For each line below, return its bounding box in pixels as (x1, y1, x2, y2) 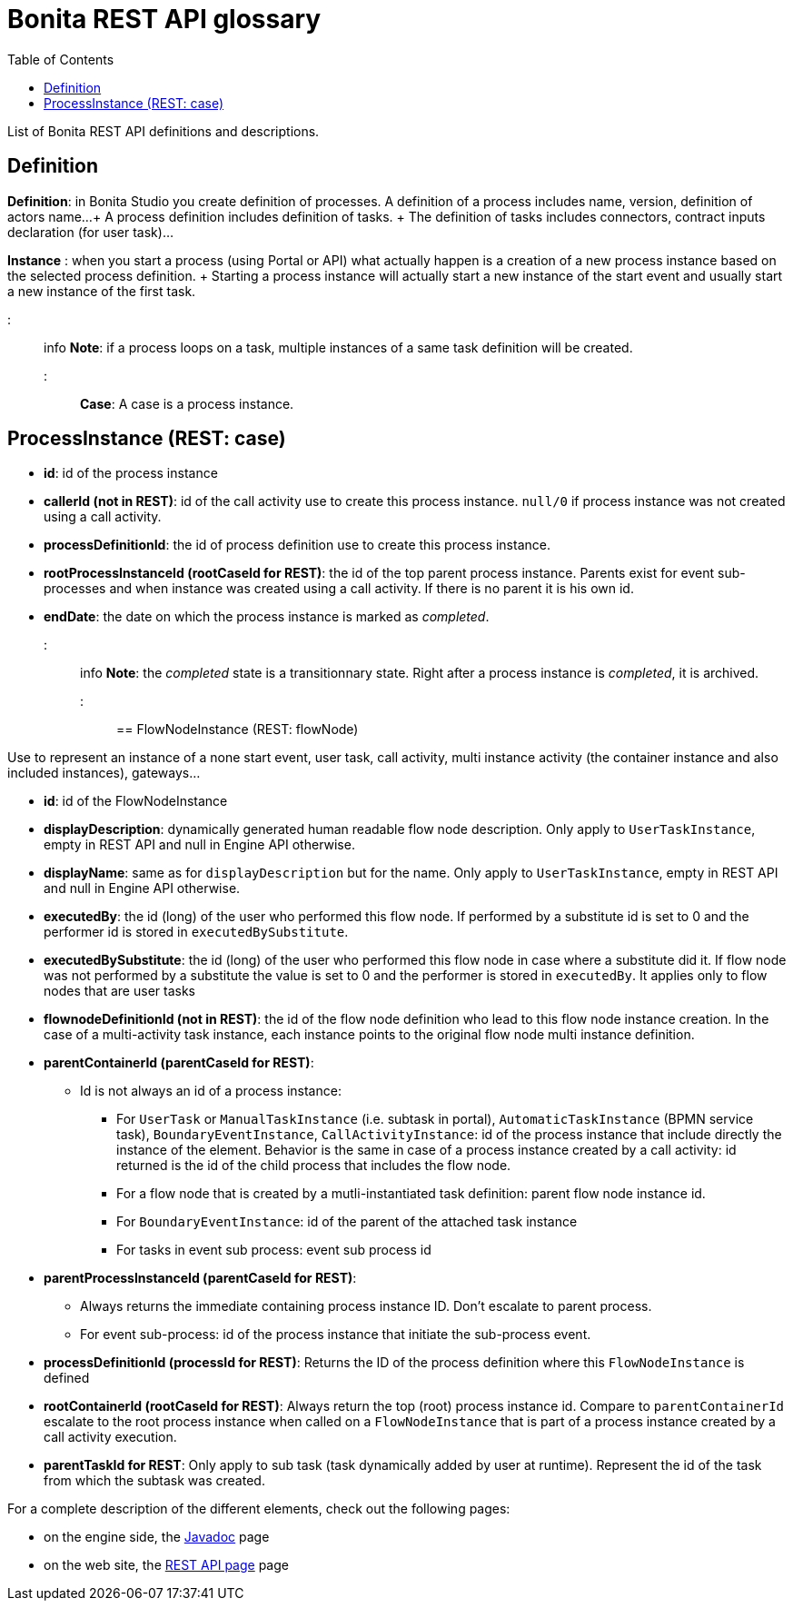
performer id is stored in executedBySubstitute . (44, 924, 349, 940)
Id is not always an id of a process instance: (80, 1083, 342, 1099)
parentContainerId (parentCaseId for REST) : (44, 1055, 314, 1071)
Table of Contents (7, 51, 114, 67)
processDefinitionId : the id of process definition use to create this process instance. (44, 537, 550, 553)
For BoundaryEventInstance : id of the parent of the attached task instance (116, 1214, 578, 1230)
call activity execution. (44, 1429, 177, 1445)
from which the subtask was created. (44, 1473, 265, 1489)
